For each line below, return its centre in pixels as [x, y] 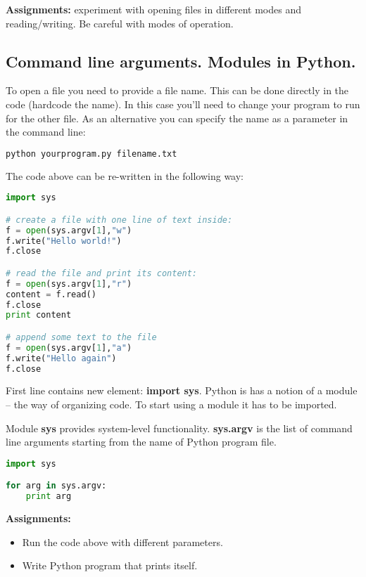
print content [39, 315]
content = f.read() [51, 294]
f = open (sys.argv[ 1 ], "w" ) [69, 230]
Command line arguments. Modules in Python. [181, 61]
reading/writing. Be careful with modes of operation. [120, 23]
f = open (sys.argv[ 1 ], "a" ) [69, 348]
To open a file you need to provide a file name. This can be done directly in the [177, 90]
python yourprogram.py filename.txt [91, 154]
